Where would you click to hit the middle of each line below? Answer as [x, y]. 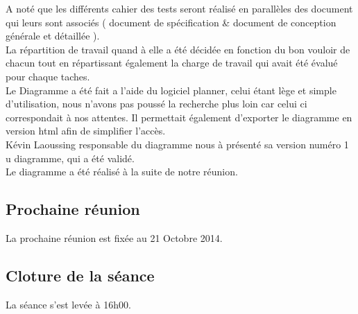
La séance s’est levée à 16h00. [68, 304]
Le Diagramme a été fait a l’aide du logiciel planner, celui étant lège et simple [171, 90]
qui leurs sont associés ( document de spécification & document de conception [171, 22]
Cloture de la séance [80, 275]
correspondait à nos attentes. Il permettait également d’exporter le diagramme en [179, 117]
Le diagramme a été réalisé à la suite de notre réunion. [122, 172]
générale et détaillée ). [53, 36]
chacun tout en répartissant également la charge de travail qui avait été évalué [172, 63]
